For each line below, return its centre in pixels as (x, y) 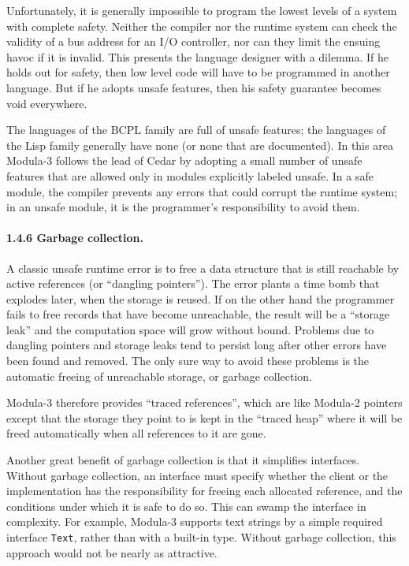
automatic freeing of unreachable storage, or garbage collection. (159, 376)
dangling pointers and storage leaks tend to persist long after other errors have (197, 345)
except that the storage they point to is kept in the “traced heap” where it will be (204, 417)
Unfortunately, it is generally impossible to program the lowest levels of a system (202, 10)
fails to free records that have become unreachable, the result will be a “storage (198, 314)
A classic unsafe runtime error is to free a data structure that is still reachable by (203, 268)
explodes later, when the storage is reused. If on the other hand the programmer (201, 298)
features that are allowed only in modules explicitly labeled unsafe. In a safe (190, 175)
